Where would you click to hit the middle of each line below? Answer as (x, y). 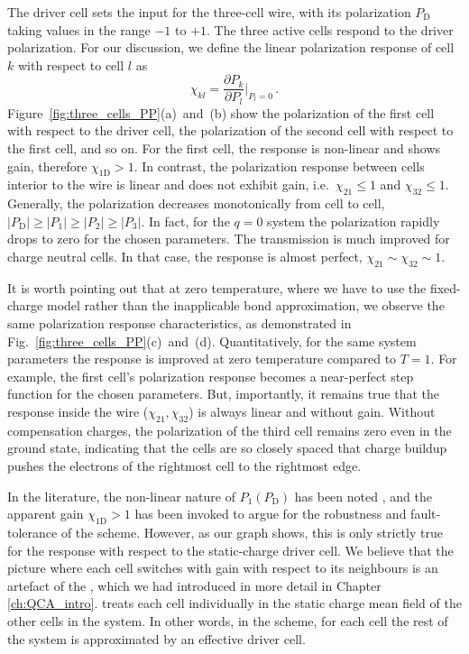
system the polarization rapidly (354, 221)
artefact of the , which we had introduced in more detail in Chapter (194, 585)
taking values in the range (79, 29)
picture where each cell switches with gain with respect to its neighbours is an (223, 568)
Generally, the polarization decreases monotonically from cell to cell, (196, 203)
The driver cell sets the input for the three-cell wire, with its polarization (209, 12)
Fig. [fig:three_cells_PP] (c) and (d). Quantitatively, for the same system (212, 341)
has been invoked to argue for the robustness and (271, 514)
